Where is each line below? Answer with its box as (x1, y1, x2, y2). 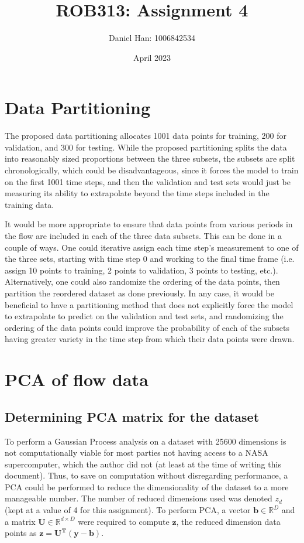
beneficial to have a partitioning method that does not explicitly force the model (5, 298, 293, 310)
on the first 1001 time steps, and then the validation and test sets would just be (5, 175, 291, 187)
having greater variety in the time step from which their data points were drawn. (5, 333, 295, 345)
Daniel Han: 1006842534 (109, 32, 195, 44)
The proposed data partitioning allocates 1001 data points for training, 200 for (5, 129, 286, 142)
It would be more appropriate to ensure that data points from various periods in (5, 218, 293, 230)
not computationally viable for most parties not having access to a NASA (5, 446, 268, 459)
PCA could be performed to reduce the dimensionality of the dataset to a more (5, 480, 289, 493)
